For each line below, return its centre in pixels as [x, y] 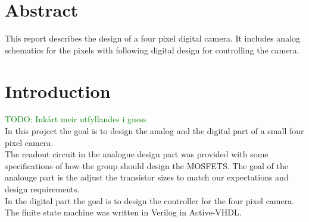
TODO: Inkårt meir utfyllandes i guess [76, 119]
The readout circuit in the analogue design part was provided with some [137, 154]
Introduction [58, 91]
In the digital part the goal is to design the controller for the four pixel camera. [150, 200]
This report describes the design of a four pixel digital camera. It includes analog [153, 38]
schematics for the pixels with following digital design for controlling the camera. [152, 50]
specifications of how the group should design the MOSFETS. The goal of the [146, 165]
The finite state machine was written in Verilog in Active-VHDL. [123, 212]
